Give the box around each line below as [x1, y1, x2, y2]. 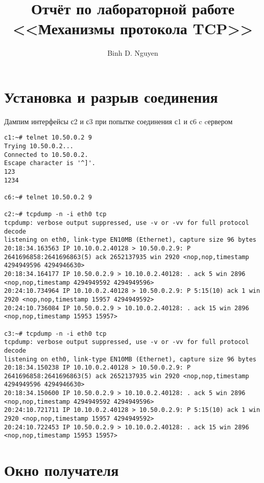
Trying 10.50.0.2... [4, 143, 74, 150]
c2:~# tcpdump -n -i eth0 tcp [4, 211, 107, 218]
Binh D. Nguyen [107, 48, 158, 58]
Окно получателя [4, 459, 119, 480]
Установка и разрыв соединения [4, 86, 218, 107]
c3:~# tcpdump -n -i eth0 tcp [4, 330, 107, 337]
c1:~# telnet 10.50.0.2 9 [4, 134, 92, 142]
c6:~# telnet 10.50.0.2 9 [4, 194, 92, 201]
